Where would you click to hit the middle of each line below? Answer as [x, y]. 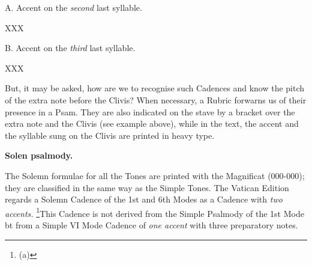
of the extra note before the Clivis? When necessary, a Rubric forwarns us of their [156, 99]
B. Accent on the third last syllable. [70, 48]
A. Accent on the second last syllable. [73, 7]
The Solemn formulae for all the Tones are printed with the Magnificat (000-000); [155, 175]
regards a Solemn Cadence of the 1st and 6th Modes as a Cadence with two [144, 199]
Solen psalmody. [39, 155]
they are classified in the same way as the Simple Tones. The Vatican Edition [147, 187]
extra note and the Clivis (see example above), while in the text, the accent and [152, 123]
